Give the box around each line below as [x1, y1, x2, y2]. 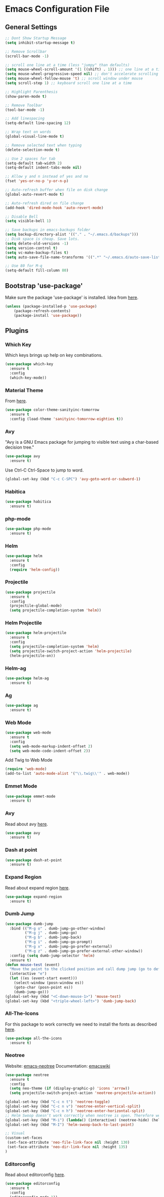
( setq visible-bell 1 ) [5, 219, 51, 224]
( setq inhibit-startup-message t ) [5, 40, 76, 45]
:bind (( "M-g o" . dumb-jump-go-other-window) [9, 926, 106, 931]
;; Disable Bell [5, 214, 38, 219]
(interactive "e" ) [9, 971, 47, 976]
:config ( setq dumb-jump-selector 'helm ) [9, 953, 95, 958]
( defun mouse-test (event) [5, 962, 60, 967]
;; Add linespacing [5, 116, 45, 121]
